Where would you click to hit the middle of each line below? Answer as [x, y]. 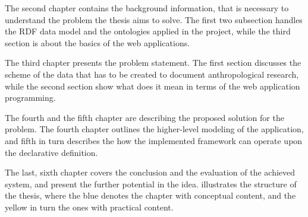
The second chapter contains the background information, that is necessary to [147, 8]
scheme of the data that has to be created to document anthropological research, [152, 74]
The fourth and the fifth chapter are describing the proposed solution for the [144, 117]
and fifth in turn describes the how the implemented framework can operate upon [154, 140]
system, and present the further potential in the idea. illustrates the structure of [151, 184]
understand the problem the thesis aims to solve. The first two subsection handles [154, 19]
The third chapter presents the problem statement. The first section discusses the [153, 63]
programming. [30, 98]
